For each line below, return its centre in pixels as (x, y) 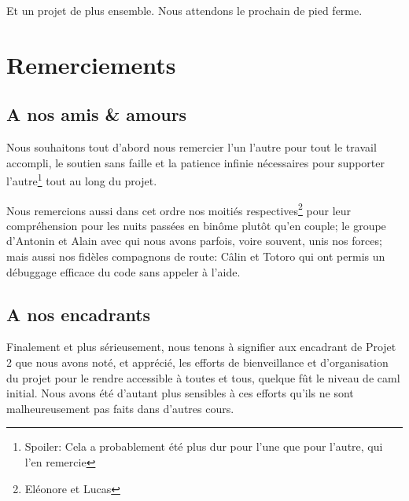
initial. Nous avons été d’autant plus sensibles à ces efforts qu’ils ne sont (180, 393)
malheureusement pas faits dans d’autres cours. (120, 408)
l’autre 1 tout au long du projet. (82, 180)
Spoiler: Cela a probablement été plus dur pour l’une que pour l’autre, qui (204, 446)
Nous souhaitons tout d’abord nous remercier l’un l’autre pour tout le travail (192, 147)
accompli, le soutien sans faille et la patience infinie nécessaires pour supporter (195, 162)
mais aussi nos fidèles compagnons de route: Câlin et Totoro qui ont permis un (196, 256)
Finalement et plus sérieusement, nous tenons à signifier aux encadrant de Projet (201, 347)
